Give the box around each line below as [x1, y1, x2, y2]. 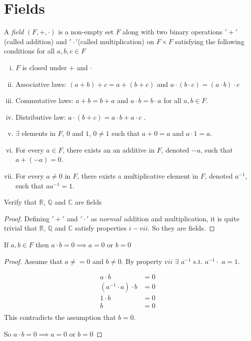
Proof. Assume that [4, 256, 63, 266]
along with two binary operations [122, 26, 223, 37]
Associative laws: [15, 79, 67, 89]
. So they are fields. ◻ [147, 223, 215, 233]
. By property [121, 256, 163, 266]
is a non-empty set [58, 26, 114, 37]
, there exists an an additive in [62, 144, 155, 155]
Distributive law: [15, 111, 66, 122]
